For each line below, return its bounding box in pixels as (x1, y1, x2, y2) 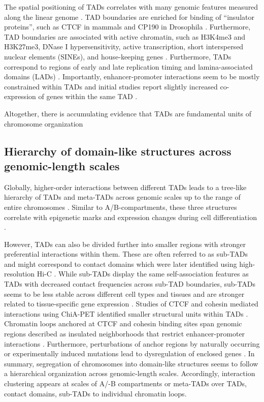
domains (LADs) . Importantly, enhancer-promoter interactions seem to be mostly (4, 71, 260, 82)
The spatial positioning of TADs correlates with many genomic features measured (4, 2, 258, 12)
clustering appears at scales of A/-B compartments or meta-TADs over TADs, (4, 378, 247, 388)
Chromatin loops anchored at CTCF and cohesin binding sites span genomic (4, 318, 242, 329)
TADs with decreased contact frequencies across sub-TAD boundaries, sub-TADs (4, 279, 255, 289)
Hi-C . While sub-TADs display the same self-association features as (37, 268, 249, 279)
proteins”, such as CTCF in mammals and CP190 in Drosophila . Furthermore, (4, 21, 251, 32)
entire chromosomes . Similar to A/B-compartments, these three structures (4, 201, 237, 212)
